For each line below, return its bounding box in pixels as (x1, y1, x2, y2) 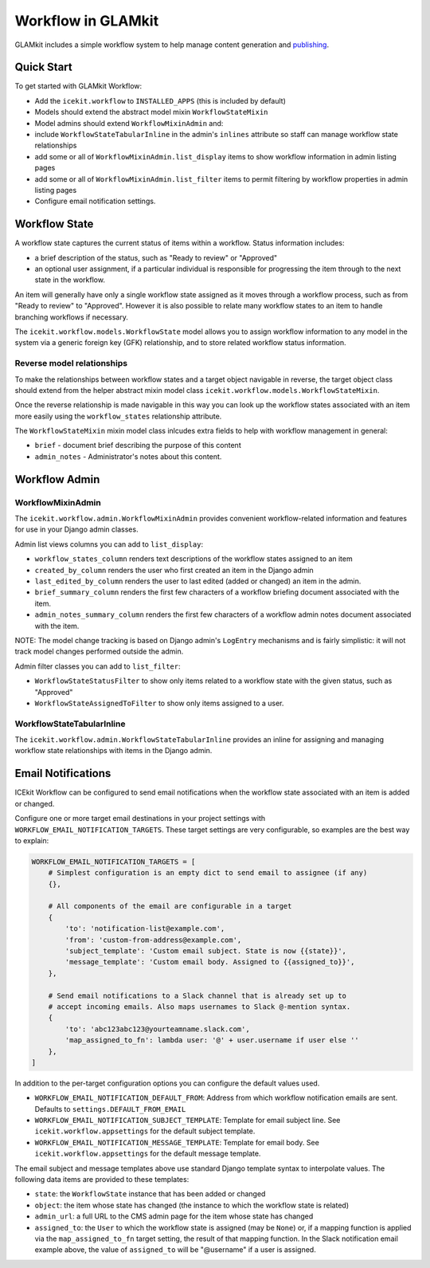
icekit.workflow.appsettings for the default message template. (34, 1148, 261, 1159)
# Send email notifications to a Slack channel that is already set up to (48, 991, 346, 1000)
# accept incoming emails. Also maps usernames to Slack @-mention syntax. (48, 1002, 351, 1011)
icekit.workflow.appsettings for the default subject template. (34, 1126, 256, 1136)
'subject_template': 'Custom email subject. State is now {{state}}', (64, 947, 346, 956)
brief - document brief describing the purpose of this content (34, 441, 242, 450)
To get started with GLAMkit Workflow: (14, 81, 143, 91)
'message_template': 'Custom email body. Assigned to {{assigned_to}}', (64, 957, 355, 967)
